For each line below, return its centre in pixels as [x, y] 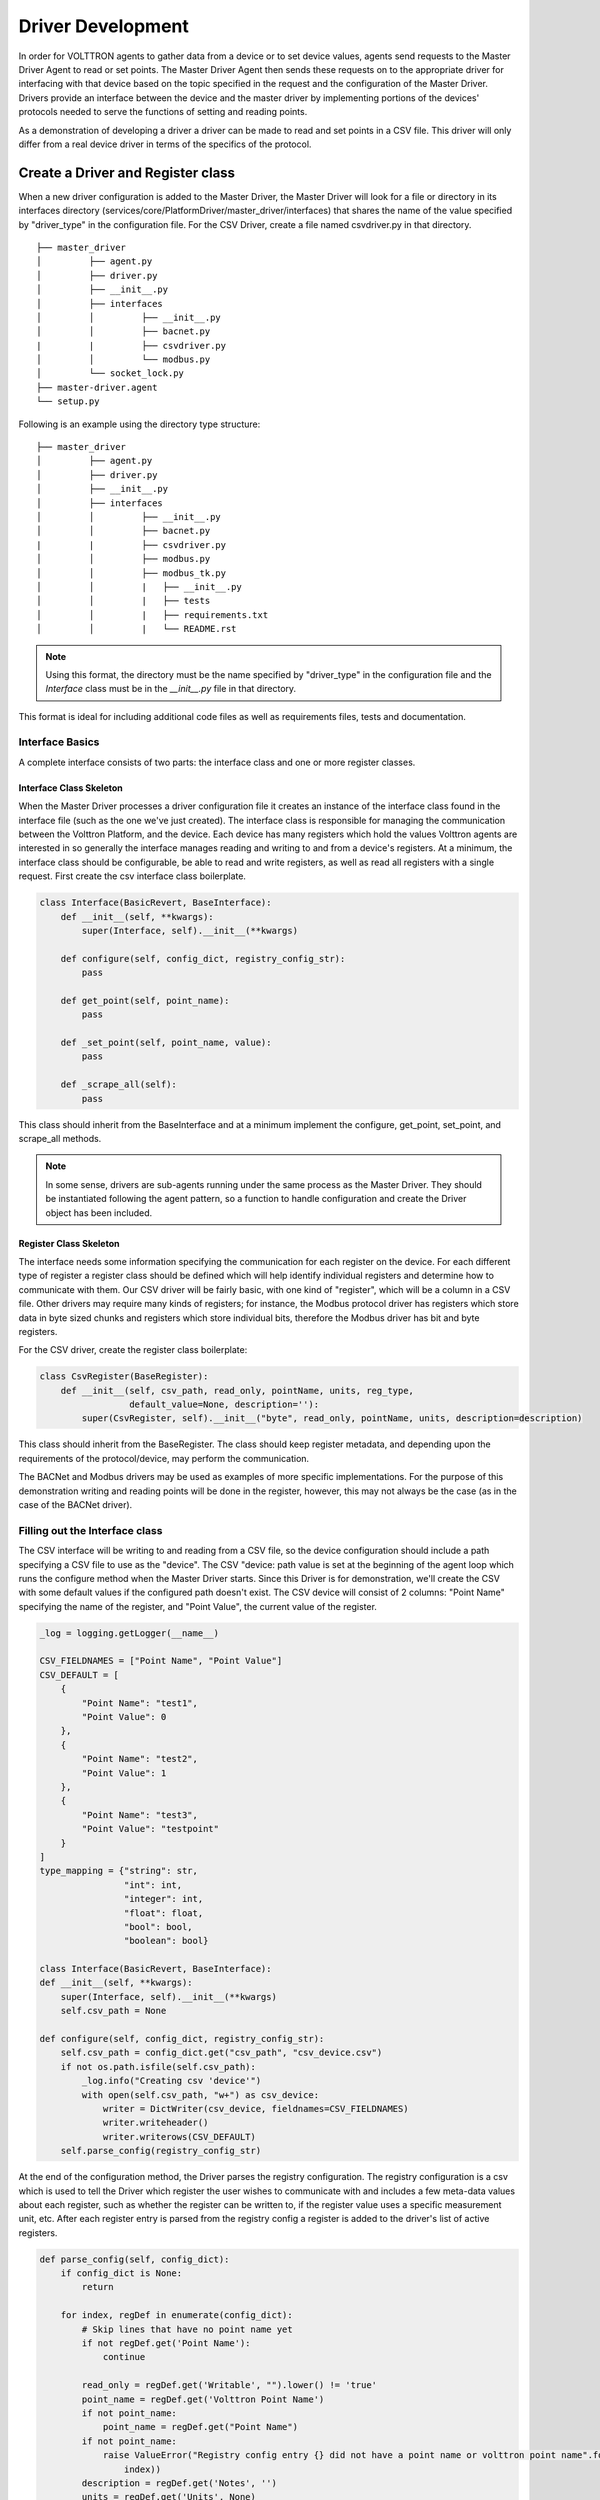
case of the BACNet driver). [75, 1504]
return [97, 2287]
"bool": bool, [158, 1926]
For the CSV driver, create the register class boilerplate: [133, 1350]
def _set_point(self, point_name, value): [166, 1043]
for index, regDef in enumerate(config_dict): [177, 2315]
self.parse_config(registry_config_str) [161, 2151]
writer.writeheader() [155, 2123]
